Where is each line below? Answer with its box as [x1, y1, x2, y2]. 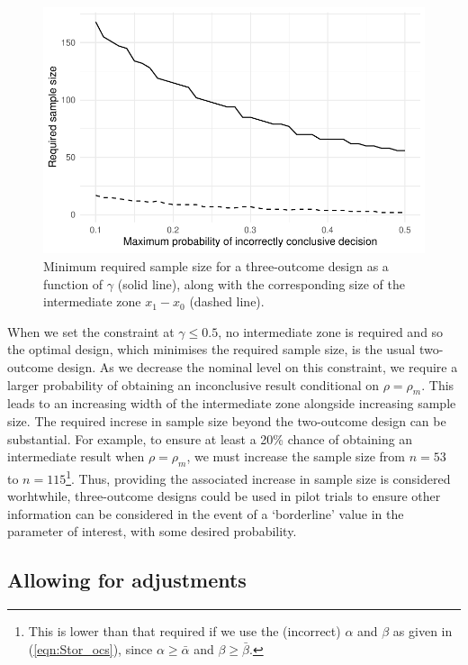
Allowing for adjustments [7, 566, 247, 594]
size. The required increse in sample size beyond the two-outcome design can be [7, 411, 446, 430]
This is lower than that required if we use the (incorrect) [28, 622, 341, 641]
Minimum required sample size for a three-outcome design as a [43, 257, 389, 275]
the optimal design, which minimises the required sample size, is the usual [7, 340, 416, 359]
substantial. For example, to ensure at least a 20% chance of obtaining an [7, 429, 413, 448]
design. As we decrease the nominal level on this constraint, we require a [57, 357, 458, 376]
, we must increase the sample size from [186, 447, 406, 466]
